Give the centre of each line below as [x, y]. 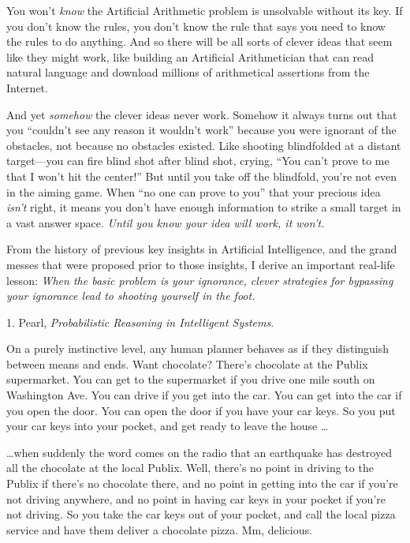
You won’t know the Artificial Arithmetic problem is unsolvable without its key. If [205, 10]
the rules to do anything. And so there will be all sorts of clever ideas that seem [199, 41]
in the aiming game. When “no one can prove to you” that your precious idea [194, 191]
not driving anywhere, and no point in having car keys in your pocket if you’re [196, 498]
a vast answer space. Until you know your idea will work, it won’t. [166, 222]
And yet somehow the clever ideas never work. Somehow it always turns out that [202, 114]
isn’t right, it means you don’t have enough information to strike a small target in [204, 207]
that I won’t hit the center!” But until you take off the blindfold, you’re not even [201, 176]
